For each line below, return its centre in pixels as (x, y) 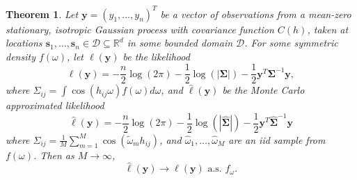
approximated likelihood (55, 105)
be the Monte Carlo (263, 90)
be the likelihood (156, 56)
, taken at (328, 29)
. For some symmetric (291, 43)
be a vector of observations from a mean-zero (256, 14)
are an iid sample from (277, 139)
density (21, 56)
